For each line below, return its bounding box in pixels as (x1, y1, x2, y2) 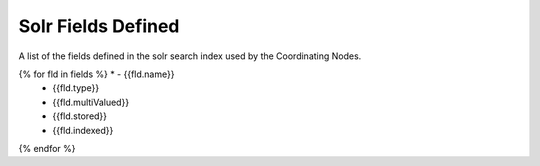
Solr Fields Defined (18, 15, 180, 37)
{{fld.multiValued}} (52, 96, 130, 108)
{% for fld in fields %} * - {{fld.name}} (18, 68, 175, 80)
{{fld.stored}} (52, 110, 108, 122)
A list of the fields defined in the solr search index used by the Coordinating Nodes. (18, 50, 362, 62)
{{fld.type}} (52, 82, 100, 94)
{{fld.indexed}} (52, 124, 114, 136)
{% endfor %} (18, 142, 76, 154)
